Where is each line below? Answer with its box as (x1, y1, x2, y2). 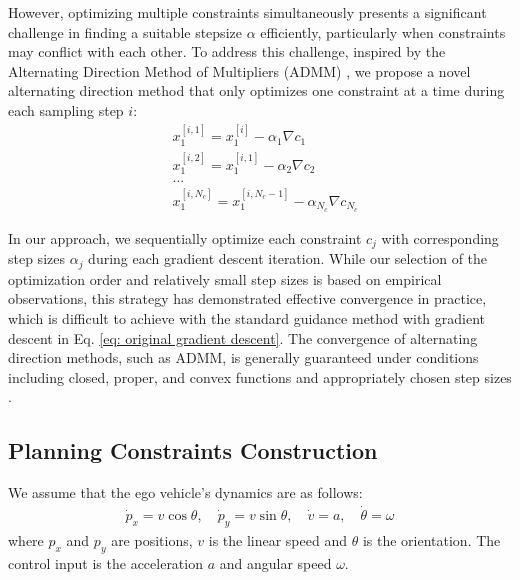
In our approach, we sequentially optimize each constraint (8, 227, 362, 248)
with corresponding (381, 227, 499, 248)
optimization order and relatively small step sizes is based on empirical (8, 268, 442, 289)
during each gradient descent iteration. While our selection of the (88, 248, 488, 269)
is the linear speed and (208, 529, 347, 550)
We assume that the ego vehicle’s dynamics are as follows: (8, 482, 363, 503)
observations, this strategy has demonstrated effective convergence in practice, (8, 288, 487, 309)
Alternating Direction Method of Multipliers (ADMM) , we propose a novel (8, 60, 471, 81)
